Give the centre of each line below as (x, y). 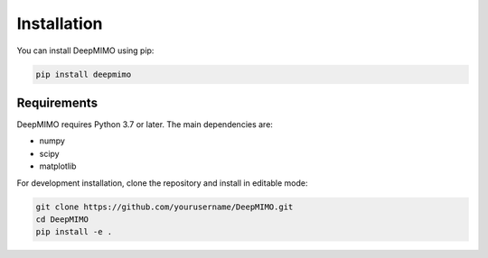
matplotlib (58, 166)
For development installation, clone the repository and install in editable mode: (162, 183)
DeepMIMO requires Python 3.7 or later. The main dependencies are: (145, 124)
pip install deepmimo (84, 74)
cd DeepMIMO (62, 219)
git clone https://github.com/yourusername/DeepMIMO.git (164, 207)
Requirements (57, 102)
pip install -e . (74, 232)
